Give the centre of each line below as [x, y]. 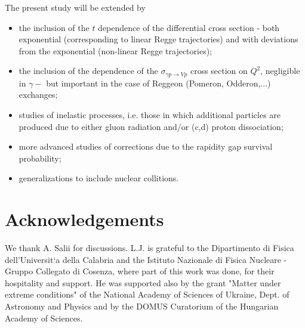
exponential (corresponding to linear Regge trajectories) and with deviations [158, 39]
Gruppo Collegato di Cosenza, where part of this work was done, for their [140, 271]
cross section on [219, 71]
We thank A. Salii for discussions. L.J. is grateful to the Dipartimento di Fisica [150, 248]
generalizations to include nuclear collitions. [99, 178]
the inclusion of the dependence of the [88, 71]
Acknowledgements [84, 219]
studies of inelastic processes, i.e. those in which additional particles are [150, 115]
